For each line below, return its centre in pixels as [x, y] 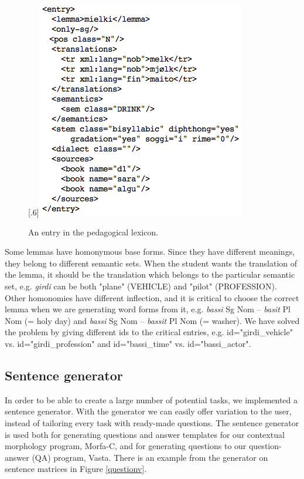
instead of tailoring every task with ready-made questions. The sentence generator [152, 422]
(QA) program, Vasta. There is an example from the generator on [150, 457]
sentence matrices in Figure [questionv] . [76, 469]
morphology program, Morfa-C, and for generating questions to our [126, 446]
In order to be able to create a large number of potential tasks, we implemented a [151, 399]
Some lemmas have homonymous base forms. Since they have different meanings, [150, 252]
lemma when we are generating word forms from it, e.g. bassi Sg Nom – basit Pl [148, 309]
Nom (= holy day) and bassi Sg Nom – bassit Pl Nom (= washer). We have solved [152, 320]
